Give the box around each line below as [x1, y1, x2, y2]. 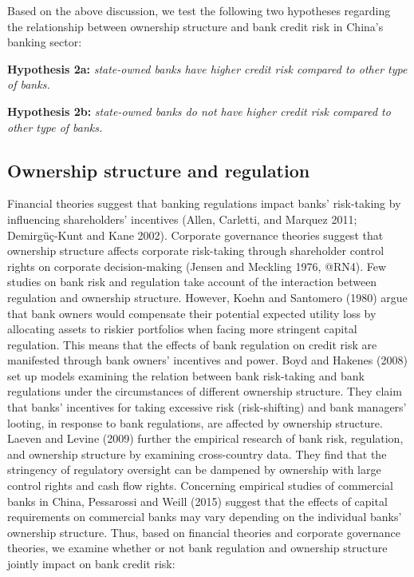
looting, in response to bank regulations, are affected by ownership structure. [7, 414, 383, 431]
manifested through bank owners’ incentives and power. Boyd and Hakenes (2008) [7, 352, 408, 368]
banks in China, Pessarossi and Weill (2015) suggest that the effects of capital [7, 492, 388, 509]
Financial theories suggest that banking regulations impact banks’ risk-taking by [7, 195, 401, 212]
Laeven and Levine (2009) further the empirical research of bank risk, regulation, [7, 430, 404, 447]
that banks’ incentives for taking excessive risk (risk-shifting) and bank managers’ [7, 399, 407, 416]
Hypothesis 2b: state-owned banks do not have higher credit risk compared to [7, 102, 391, 119]
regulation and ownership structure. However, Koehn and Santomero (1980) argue [7, 288, 408, 305]
